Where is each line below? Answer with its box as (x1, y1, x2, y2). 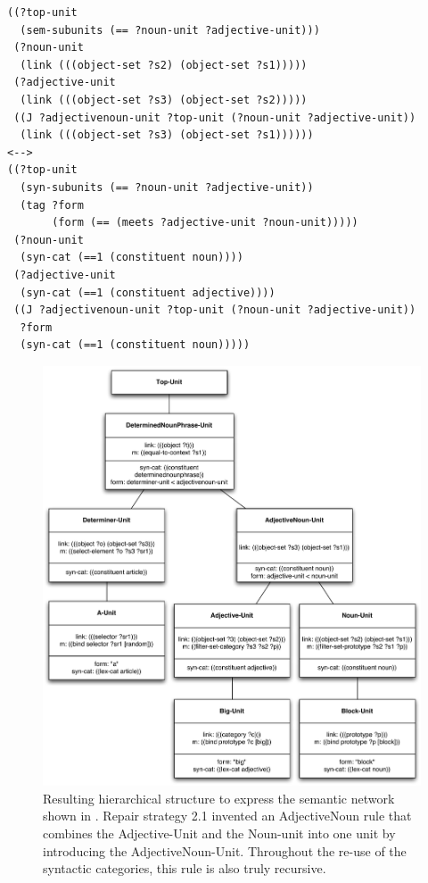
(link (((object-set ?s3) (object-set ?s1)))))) (20, 129, 314, 142)
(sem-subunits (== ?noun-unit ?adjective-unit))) (20, 23, 320, 37)
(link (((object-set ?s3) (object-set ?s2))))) (20, 93, 308, 106)
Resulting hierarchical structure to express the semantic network (43, 788, 395, 807)
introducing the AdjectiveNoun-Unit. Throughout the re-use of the (43, 841, 407, 860)
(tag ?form (20, 198, 84, 212)
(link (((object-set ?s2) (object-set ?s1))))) (20, 58, 308, 71)
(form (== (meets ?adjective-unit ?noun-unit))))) (52, 216, 358, 229)
